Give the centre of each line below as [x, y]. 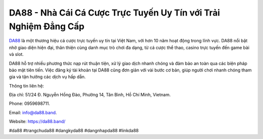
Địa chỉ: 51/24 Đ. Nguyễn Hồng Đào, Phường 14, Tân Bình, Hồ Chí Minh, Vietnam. [90, 95]
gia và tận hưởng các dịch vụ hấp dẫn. [47, 77]
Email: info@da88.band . [33, 112]
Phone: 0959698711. [29, 104]
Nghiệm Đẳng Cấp [47, 26]
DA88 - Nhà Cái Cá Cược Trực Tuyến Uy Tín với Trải [114, 13]
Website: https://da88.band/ [37, 122]
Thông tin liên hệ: [27, 86]
